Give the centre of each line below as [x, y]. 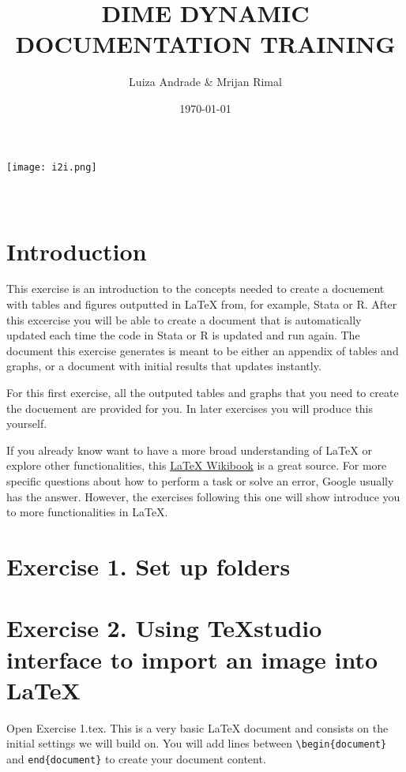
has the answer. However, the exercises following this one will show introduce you [203, 496]
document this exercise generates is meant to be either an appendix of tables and [203, 350]
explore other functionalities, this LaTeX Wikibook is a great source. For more [197, 465]
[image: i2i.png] [52, 167]
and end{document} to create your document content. [136, 758]
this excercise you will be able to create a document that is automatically [184, 319]
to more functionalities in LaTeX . [87, 512]
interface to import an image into [192, 659]
